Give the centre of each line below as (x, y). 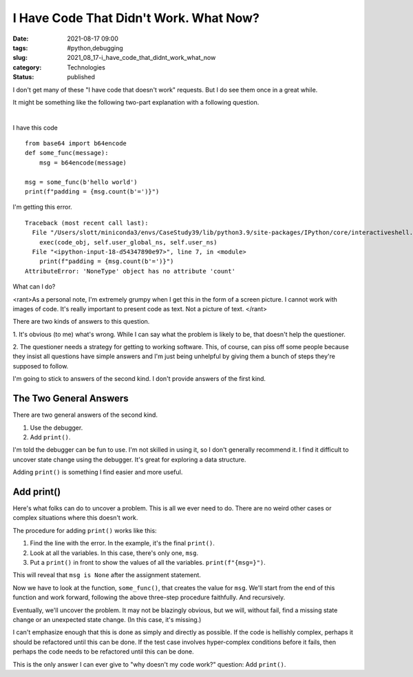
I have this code (35, 127)
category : (27, 67)
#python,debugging (95, 48)
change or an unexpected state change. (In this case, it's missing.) (107, 619)
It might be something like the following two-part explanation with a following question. (136, 102)
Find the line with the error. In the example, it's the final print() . (122, 543)
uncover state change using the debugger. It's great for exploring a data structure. (129, 459)
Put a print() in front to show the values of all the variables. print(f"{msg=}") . (148, 562)
